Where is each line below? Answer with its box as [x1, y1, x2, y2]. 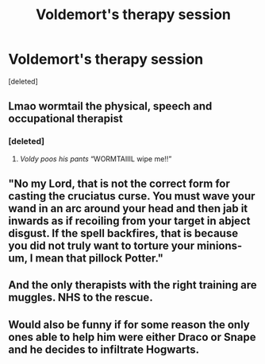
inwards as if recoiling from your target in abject [8, 215, 251, 228]
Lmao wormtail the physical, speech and [8, 99, 213, 113]
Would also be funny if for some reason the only [8, 318, 250, 331]
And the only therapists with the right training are [8, 278, 258, 292]
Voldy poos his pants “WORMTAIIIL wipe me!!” [19, 153, 172, 164]
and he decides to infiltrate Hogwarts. [8, 343, 200, 356]
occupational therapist [8, 112, 123, 126]
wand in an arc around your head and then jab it [8, 202, 248, 215]
